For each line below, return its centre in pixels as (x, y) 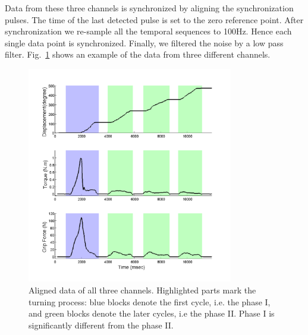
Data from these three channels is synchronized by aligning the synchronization (149, 8)
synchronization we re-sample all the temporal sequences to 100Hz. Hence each (148, 31)
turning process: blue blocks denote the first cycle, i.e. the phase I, (150, 301)
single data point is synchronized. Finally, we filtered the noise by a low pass (144, 42)
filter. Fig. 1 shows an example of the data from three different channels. (138, 54)
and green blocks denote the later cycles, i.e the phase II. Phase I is (152, 313)
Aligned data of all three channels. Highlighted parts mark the (142, 290)
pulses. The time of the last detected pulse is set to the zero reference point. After (154, 19)
